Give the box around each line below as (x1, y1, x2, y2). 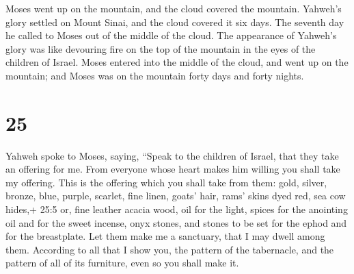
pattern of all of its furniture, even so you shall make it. (5, 256, 239, 270)
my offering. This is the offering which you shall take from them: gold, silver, (5, 175, 327, 189)
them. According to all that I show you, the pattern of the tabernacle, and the (5, 242, 334, 256)
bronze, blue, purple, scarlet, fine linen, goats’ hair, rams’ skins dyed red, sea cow (5, 188, 346, 203)
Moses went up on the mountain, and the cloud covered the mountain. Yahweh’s (5, 1, 342, 15)
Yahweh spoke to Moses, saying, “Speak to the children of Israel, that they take (5, 148, 339, 162)
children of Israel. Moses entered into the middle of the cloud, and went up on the (5, 55, 349, 69)
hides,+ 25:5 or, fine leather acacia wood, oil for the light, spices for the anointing (5, 202, 348, 216)
